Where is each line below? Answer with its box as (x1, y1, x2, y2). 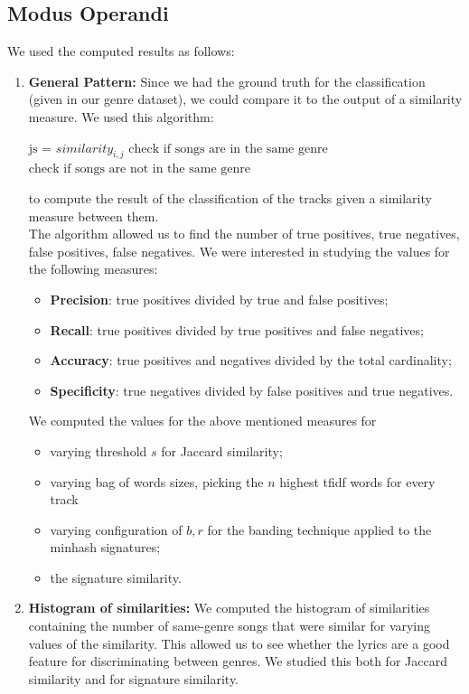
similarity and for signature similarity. (28, 669, 239, 688)
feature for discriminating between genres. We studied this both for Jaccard (28, 652, 447, 671)
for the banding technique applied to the (207, 520, 432, 539)
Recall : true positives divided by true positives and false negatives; (50, 320, 424, 339)
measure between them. (28, 206, 159, 225)
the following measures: (28, 259, 158, 278)
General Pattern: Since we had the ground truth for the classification (28, 71, 426, 90)
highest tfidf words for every (279, 472, 436, 491)
